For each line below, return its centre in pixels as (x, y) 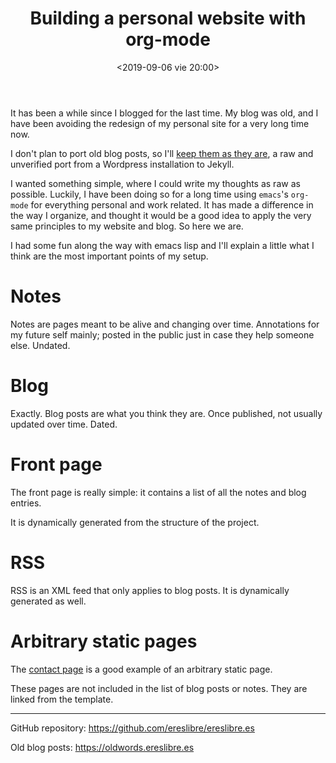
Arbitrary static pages (104, 641)
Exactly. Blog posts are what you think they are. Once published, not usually (166, 413)
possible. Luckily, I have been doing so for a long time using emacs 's (149, 194)
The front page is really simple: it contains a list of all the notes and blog (158, 492)
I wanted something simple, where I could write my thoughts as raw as (155, 183)
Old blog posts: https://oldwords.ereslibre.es (102, 747)
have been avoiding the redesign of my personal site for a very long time (160, 123)
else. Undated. (40, 345)
